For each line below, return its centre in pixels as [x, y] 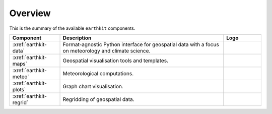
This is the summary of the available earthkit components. [72, 28]
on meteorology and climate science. [107, 50]
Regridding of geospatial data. [98, 99]
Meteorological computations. [98, 73]
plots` [19, 89]
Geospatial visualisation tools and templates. [116, 61]
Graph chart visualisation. [93, 86]
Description [77, 38]
